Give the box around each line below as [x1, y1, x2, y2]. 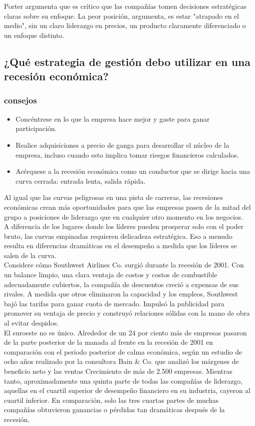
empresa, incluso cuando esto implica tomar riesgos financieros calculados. [15, 149, 239, 160]
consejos [4, 94, 37, 106]
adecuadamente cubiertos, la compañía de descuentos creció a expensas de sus [4, 279, 239, 289]
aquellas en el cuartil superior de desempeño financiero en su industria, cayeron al [4, 385, 251, 395]
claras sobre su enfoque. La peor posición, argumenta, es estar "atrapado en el [4, 10, 239, 21]
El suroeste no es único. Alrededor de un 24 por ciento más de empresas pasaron [4, 327, 247, 337]
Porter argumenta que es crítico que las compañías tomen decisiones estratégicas [4, 1, 247, 11]
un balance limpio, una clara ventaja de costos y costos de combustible [4, 269, 218, 280]
